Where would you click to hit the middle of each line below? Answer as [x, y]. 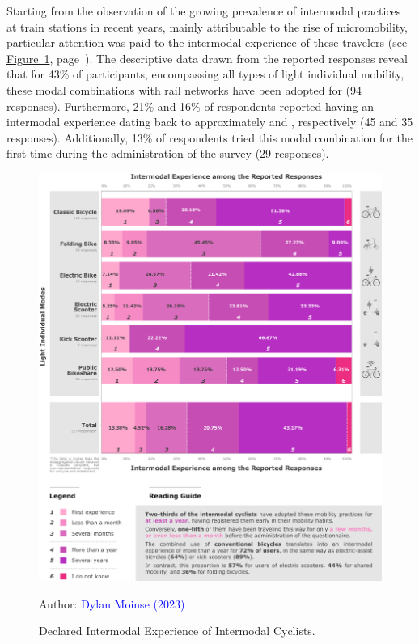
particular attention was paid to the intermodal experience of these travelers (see [207, 42]
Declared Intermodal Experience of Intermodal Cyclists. [177, 631]
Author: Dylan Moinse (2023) [112, 603]
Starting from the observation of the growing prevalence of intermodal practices [204, 11]
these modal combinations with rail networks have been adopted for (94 [184, 89]
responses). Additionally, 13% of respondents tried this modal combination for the [209, 137]
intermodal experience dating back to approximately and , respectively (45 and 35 [210, 122]
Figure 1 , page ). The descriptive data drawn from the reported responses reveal [207, 58]
